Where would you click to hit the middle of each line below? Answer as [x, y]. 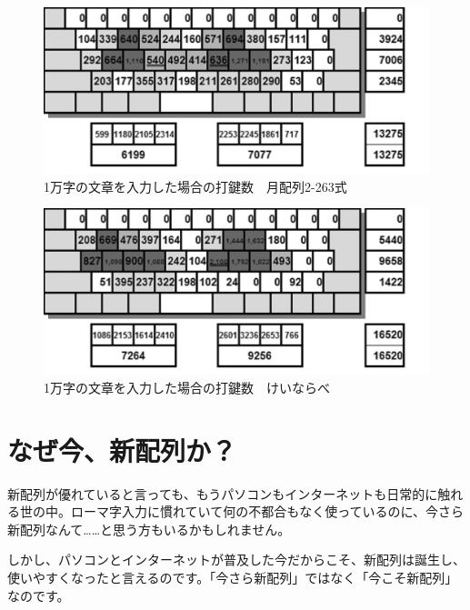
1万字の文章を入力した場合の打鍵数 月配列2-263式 [195, 186]
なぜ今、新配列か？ [122, 450]
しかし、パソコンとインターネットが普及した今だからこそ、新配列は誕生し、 [236, 560]
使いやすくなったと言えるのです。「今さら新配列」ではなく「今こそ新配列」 [233, 577]
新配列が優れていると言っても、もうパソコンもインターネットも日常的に [223, 493]
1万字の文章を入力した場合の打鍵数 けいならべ [187, 387]
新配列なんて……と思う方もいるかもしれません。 [149, 529]
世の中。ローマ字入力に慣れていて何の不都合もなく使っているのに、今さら [242, 511]
